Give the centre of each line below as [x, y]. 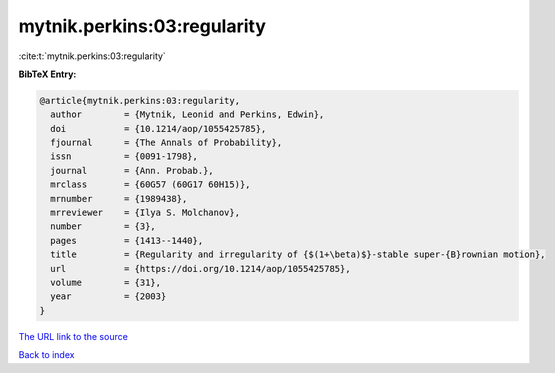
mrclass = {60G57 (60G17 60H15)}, [150, 184]
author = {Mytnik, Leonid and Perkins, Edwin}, [187, 114]
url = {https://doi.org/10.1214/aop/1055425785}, [200, 268]
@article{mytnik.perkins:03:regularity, [139, 100]
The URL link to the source [73, 336]
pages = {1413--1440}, [127, 240]
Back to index [46, 355]
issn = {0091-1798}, [124, 156]
